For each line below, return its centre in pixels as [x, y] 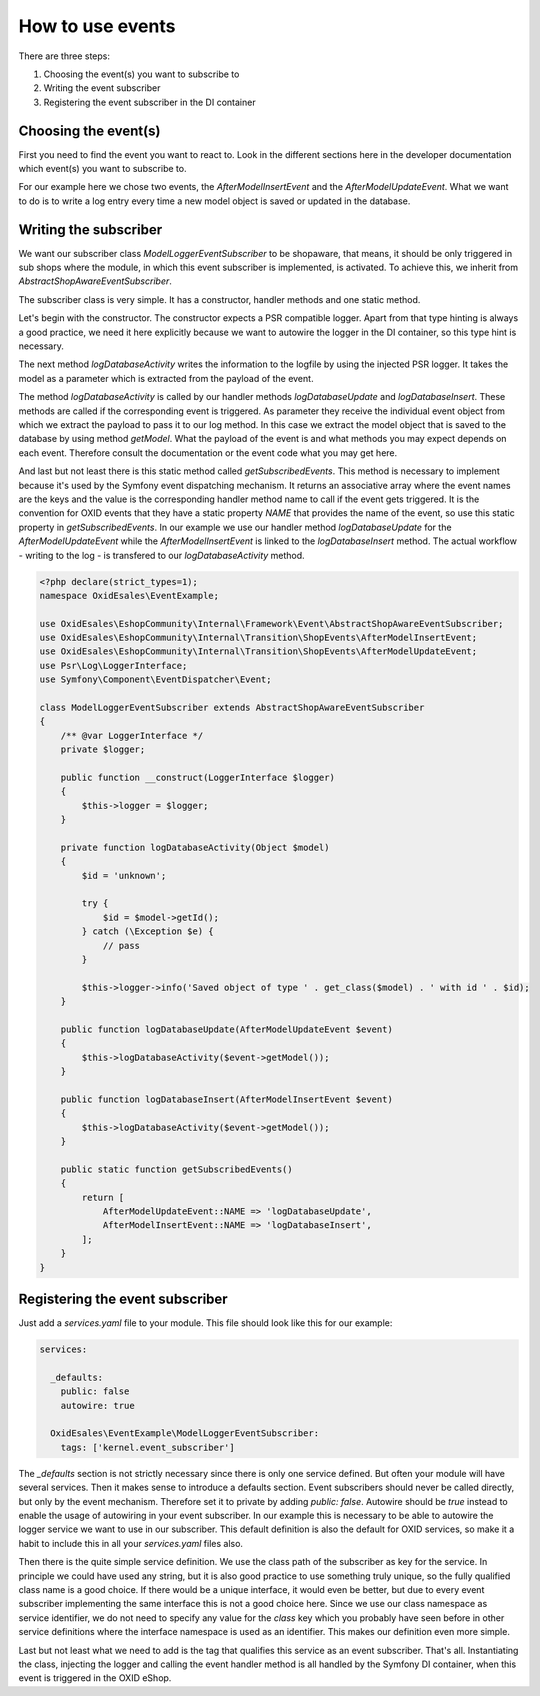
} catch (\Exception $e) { [147, 931]
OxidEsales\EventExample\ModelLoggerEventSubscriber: [185, 1433]
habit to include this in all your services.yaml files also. [131, 1543]
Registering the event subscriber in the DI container [149, 102]
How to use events [97, 26]
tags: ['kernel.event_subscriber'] [147, 1447]
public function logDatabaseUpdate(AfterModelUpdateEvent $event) [227, 1029]
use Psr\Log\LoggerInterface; [113, 665]
